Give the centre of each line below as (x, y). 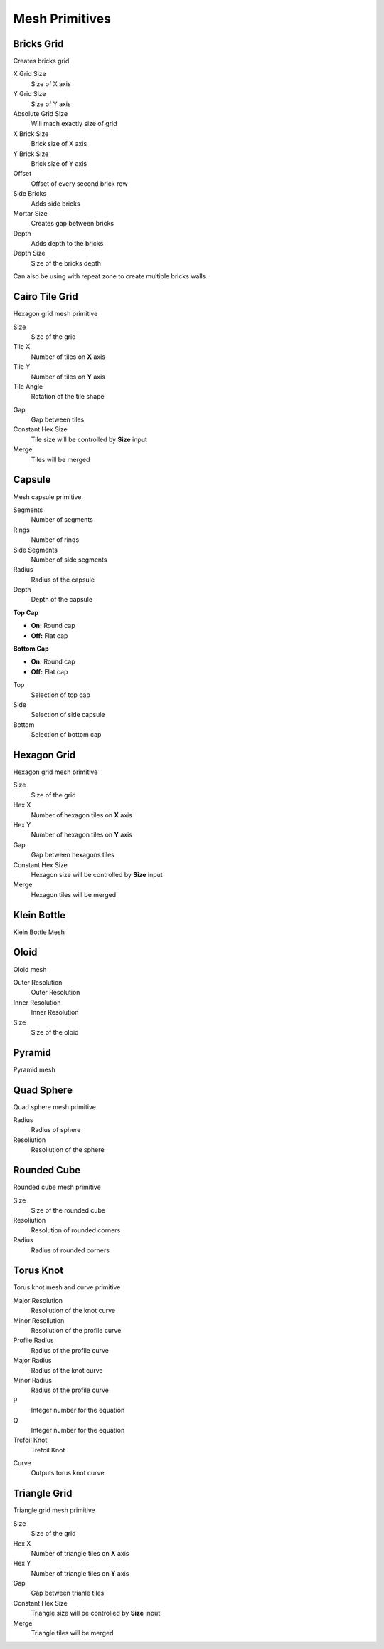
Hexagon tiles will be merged (74, 894)
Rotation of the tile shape (68, 397)
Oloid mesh (30, 969)
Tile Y (22, 367)
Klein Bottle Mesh (39, 932)
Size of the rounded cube (68, 1210)
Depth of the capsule (62, 600)
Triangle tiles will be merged (72, 1633)
